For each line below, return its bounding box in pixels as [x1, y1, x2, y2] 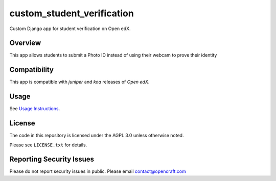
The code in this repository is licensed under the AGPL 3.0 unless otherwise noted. [9, 133, 184, 139]
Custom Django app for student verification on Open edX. [9, 25, 131, 32]
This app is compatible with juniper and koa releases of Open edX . [9, 79, 150, 85]
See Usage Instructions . [9, 106, 60, 112]
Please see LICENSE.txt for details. [9, 142, 87, 148]
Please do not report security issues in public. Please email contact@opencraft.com [9, 168, 187, 174]
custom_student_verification [9, 8, 134, 19]
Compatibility [9, 65, 54, 74]
